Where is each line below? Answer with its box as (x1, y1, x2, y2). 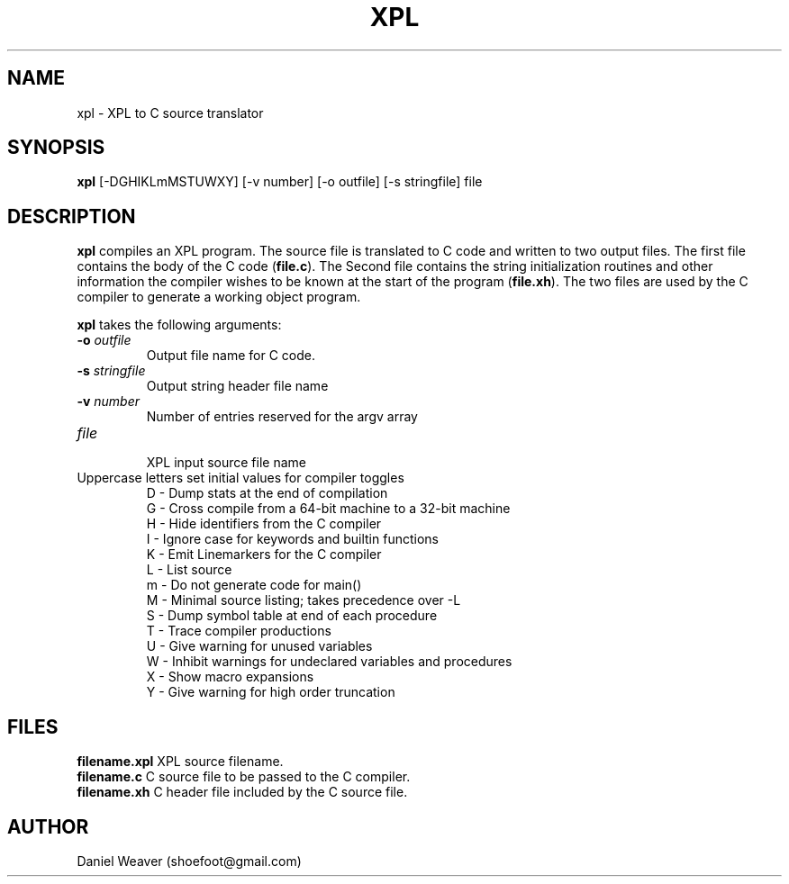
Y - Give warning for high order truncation (146, 684, 395, 700)
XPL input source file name (146, 455, 306, 471)
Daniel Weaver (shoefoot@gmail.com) (77, 852, 302, 869)
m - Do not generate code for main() (146, 577, 362, 593)
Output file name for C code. (146, 347, 315, 364)
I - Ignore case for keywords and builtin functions (146, 531, 439, 547)
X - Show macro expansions (146, 669, 314, 685)
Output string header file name (146, 378, 329, 394)
